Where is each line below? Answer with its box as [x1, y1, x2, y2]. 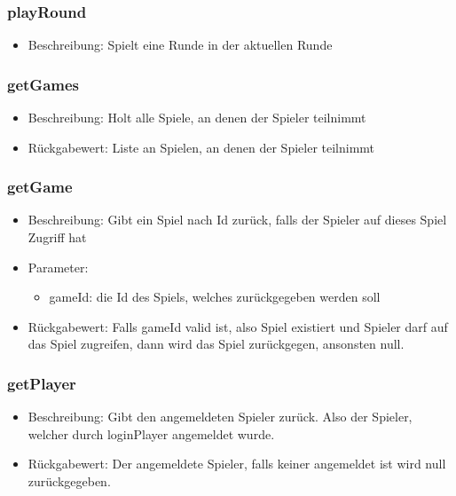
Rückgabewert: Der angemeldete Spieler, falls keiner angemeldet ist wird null [28, 454, 446, 473]
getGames [7, 73, 79, 95]
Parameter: [28, 257, 89, 276]
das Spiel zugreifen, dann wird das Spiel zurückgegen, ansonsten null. [28, 335, 405, 353]
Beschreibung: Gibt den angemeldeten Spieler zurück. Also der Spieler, [28, 407, 413, 426]
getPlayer [7, 372, 76, 394]
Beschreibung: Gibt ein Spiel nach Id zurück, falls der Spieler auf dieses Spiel [28, 210, 447, 229]
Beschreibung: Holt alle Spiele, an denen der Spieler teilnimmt [28, 108, 366, 127]
